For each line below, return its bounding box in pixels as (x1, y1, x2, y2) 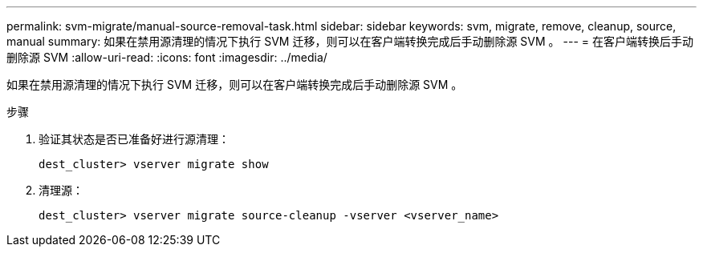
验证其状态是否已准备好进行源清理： (39, 132, 230, 146)
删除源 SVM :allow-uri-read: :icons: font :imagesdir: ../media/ (6, 50, 327, 64)
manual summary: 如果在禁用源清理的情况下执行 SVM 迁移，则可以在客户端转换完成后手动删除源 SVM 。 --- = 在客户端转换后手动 (6, 34, 693, 48)
